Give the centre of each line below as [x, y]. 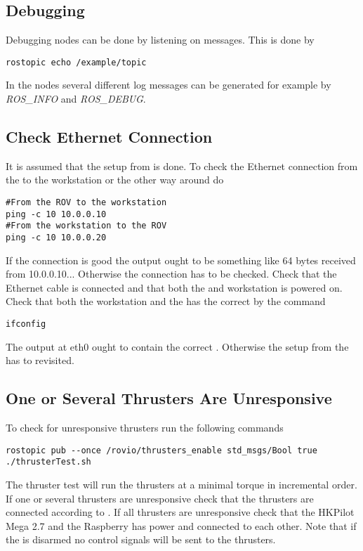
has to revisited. [40, 360]
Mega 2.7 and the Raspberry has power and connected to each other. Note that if [181, 525]
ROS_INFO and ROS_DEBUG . [76, 99]
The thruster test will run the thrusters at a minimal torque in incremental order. [181, 484]
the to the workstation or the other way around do [115, 180]
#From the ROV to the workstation [86, 203]
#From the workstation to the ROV [86, 226]
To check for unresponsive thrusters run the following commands [145, 428]
